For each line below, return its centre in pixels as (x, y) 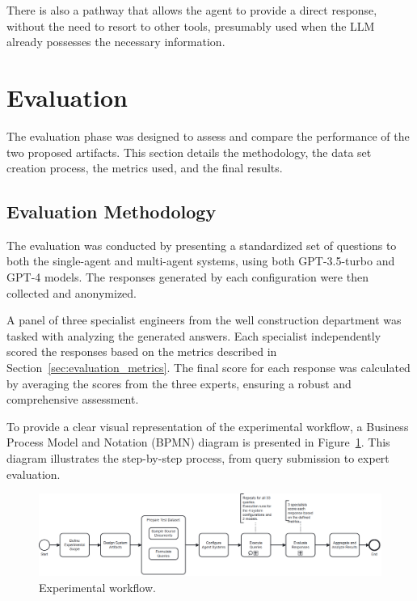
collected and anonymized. (72, 292)
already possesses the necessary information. (116, 42)
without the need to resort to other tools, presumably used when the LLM (191, 25)
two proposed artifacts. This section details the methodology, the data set (189, 152)
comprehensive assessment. (73, 399)
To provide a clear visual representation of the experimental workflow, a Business (208, 426)
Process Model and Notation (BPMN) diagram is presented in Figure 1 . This (198, 442)
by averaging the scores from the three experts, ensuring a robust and (179, 383)
